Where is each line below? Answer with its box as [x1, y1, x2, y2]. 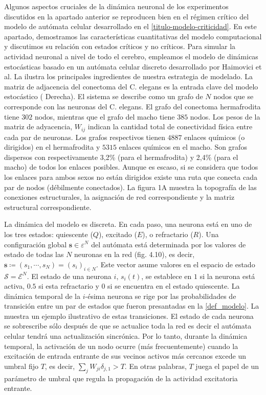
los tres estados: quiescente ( [4, 228, 93, 239]
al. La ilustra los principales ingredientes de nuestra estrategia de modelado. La [4, 71, 253, 82]
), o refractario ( [142, 228, 193, 239]
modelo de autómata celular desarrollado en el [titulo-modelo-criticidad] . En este [4, 21, 257, 32]
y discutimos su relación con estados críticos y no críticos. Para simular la [4, 41, 236, 52]
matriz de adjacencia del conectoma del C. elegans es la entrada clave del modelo [4, 81, 258, 91]
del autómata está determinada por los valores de [91, 239, 246, 249]
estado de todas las [4, 249, 64, 260]
